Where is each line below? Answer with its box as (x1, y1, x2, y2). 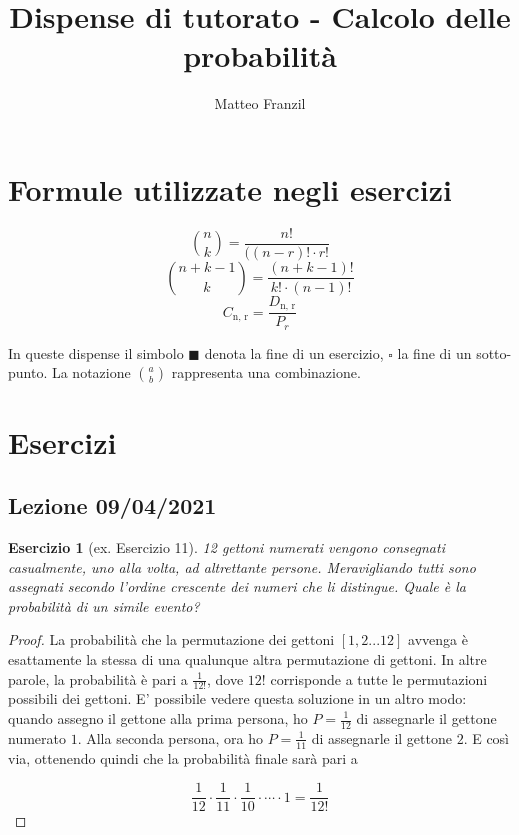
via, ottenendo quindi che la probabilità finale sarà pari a (8, 747, 358, 768)
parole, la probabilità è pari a (8, 668, 188, 689)
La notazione (51, 362, 131, 383)
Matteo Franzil (214, 93, 306, 114)
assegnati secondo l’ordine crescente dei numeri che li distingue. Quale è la (8, 576, 466, 597)
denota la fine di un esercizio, (204, 342, 384, 363)
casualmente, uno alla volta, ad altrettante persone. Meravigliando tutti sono (8, 556, 476, 577)
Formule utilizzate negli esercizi (8, 168, 452, 209)
